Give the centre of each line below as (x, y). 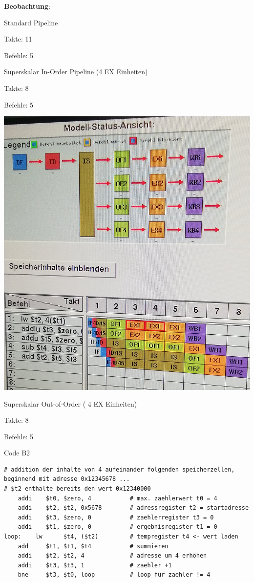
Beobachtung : (27, 6)
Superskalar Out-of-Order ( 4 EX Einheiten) (71, 403)
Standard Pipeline (31, 22)
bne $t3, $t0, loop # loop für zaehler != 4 (114, 575)
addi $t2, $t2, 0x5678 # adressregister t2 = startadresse (133, 508)
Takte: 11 (18, 39)
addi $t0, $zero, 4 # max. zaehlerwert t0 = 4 (117, 498)
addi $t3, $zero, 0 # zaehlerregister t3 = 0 (116, 517)
